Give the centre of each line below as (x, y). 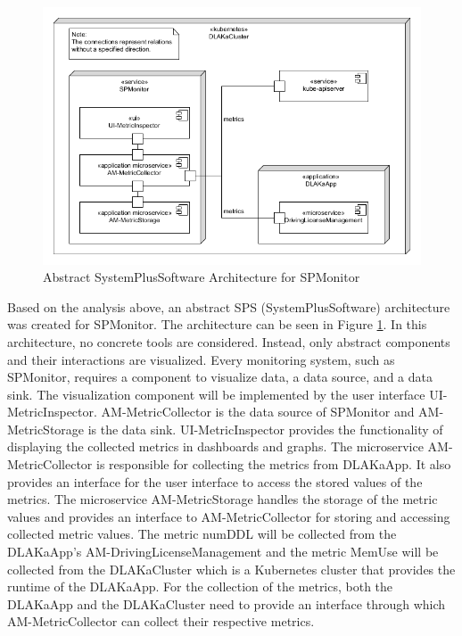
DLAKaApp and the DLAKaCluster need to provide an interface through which (227, 603)
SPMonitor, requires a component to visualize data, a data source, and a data (220, 377)
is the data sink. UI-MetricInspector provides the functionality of (265, 429)
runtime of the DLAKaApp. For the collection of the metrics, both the (200, 586)
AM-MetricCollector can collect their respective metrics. (161, 621)
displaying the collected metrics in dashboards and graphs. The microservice (215, 446)
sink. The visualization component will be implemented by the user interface (216, 394)
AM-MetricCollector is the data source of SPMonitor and (258, 412)
